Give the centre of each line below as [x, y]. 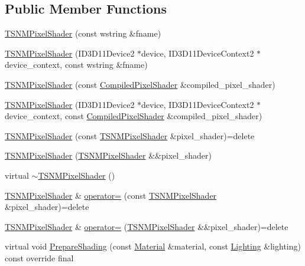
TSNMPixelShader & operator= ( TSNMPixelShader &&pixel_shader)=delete [147, 226]
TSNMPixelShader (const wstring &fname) [83, 33]
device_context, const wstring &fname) [76, 65]
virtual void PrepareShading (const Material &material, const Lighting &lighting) [153, 246]
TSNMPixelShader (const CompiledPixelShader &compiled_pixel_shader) [140, 84]
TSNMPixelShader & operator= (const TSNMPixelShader [111, 195]
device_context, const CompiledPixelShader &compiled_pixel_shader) [134, 116]
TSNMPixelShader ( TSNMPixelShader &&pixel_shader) [108, 155]
